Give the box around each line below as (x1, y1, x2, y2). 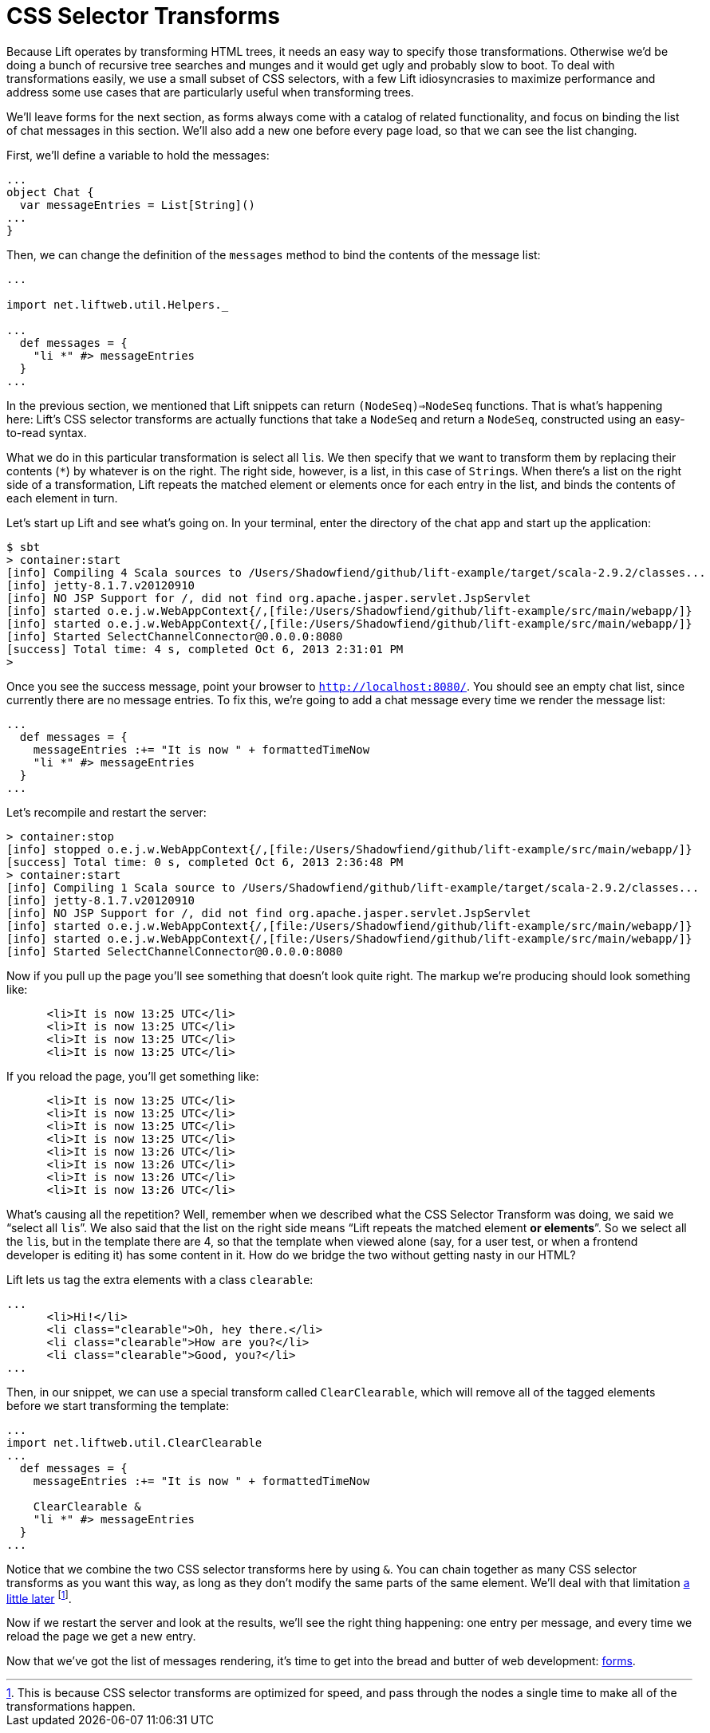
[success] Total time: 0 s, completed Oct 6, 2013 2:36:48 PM (6, 855, 404, 868)
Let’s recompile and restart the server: (6, 805, 207, 819)
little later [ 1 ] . (6, 1589, 72, 1605)
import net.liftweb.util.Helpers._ (6, 297, 229, 311)
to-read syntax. (6, 425, 87, 439)
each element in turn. (6, 490, 118, 505)
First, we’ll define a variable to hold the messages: (6, 148, 270, 162)
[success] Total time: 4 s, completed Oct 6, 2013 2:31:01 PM (6, 642, 404, 656)
